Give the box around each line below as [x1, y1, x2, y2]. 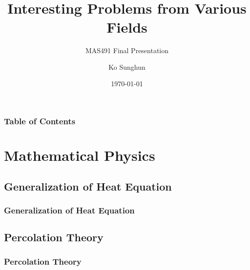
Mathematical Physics [4, 145, 155, 165]
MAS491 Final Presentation [85, 45, 169, 56]
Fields [106, 17, 147, 37]
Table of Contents [4, 115, 76, 127]
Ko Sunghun [108, 61, 146, 72]
